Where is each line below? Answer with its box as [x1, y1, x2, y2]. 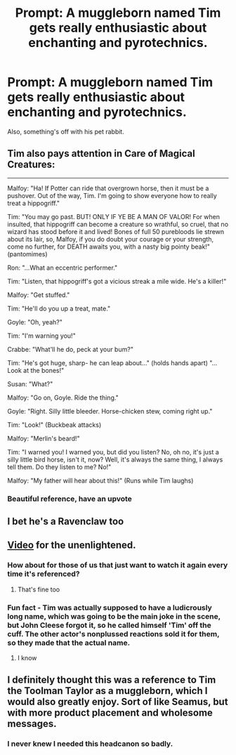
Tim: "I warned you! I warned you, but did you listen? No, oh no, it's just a [7, 447, 219, 456]
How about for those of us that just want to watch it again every [7, 560, 228, 570]
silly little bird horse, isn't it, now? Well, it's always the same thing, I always [7, 455, 223, 464]
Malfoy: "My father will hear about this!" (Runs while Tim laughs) [7, 476, 194, 485]
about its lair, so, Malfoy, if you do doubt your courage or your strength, [7, 235, 214, 243]
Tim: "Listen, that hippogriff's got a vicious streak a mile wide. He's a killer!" [7, 277, 227, 285]
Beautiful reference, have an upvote [7, 494, 132, 504]
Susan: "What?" [7, 379, 53, 388]
